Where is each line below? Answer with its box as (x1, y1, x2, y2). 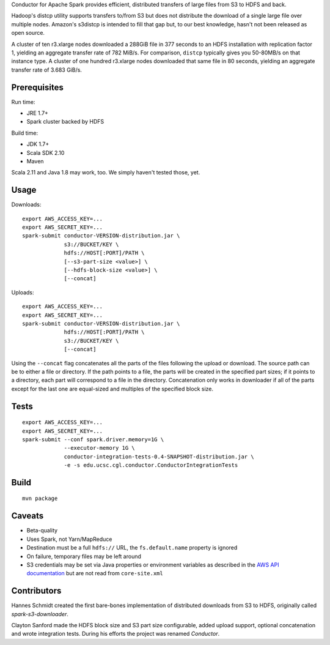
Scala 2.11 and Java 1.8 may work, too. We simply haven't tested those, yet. (11, 169, 200, 176)
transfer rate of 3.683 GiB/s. (11, 66, 82, 73)
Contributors (11, 586, 62, 596)
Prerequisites (11, 82, 64, 92)
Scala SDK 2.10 (26, 149, 65, 156)
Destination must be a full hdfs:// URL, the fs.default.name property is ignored (26, 544, 238, 551)
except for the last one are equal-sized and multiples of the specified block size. (11, 385, 214, 392)
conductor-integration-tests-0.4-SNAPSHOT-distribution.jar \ (64, 453, 254, 460)
